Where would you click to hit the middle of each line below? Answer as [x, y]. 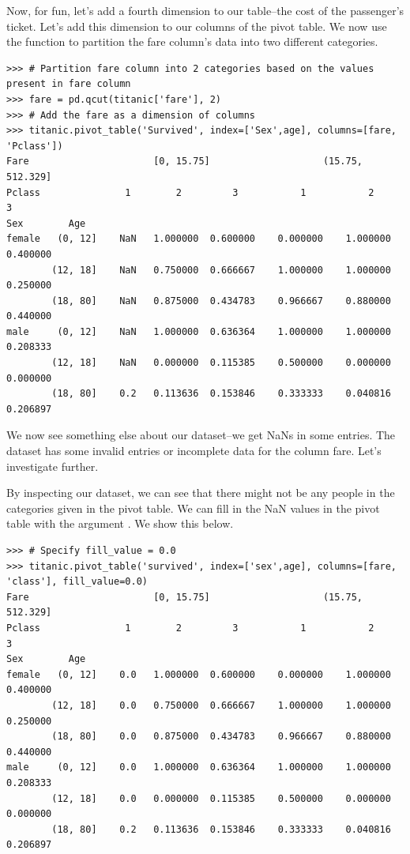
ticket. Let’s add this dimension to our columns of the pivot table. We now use [197, 26]
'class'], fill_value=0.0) [77, 582]
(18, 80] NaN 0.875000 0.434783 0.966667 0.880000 [221, 301]
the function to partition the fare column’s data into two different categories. [192, 41]
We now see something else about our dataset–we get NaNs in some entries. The [201, 435]
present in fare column [69, 84]
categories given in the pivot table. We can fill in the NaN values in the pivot [193, 508]
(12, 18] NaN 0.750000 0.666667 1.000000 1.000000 [221, 270]
